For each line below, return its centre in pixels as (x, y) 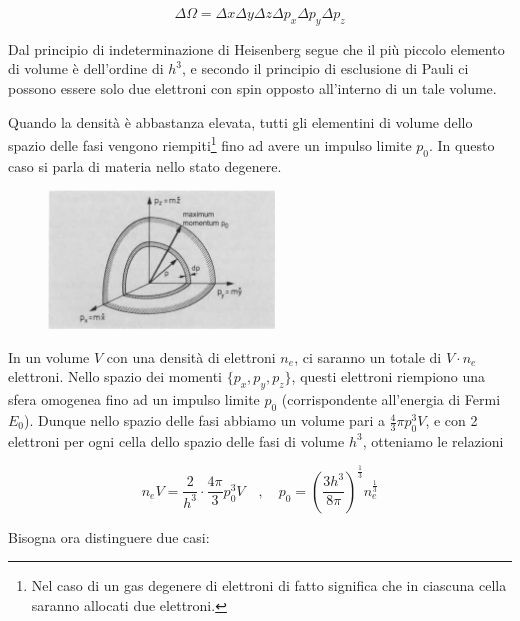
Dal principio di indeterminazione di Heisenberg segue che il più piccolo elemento (256, 48)
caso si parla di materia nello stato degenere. (145, 165)
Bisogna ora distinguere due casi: (109, 536)
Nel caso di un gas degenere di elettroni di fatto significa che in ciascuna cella (269, 585)
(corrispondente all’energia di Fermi (391, 399)
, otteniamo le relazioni (433, 440)
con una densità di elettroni (191, 356)
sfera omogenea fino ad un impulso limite (134, 399)
